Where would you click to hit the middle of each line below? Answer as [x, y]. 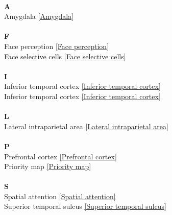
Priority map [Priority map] [48, 166]
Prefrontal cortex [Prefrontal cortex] [60, 156]
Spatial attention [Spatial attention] [60, 196]
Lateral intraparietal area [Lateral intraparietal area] [86, 126]
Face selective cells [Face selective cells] [65, 56]
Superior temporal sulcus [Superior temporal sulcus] [85, 206]
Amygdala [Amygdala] [39, 16]
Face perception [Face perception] [57, 46]
